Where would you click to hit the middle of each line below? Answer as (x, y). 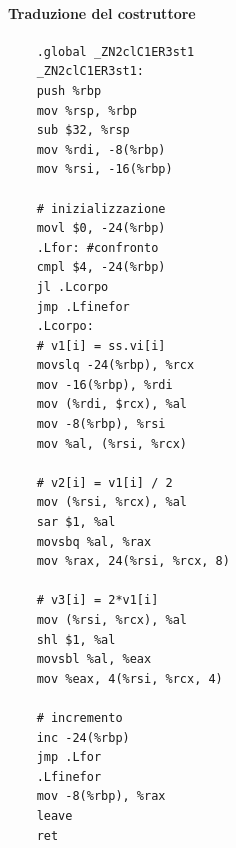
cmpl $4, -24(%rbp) (101, 267)
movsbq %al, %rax (94, 541)
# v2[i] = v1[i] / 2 (104, 482)
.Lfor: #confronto (97, 247)
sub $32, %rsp (83, 130)
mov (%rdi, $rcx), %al (111, 404)
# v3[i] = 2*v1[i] (97, 600)
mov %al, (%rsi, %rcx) (111, 443)
